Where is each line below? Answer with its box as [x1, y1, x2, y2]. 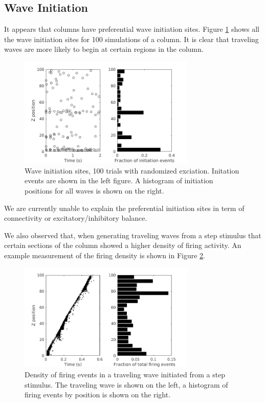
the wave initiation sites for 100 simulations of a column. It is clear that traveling [4, 33, 259, 44]
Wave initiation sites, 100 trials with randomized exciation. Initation [25, 165, 239, 176]
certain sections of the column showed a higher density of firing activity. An [4, 240, 241, 251]
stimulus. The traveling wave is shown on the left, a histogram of [25, 379, 228, 390]
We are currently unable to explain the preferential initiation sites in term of [4, 202, 245, 213]
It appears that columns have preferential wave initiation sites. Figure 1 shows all [4, 24, 259, 34]
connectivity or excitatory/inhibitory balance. [4, 213, 147, 223]
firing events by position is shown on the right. [25, 389, 171, 400]
